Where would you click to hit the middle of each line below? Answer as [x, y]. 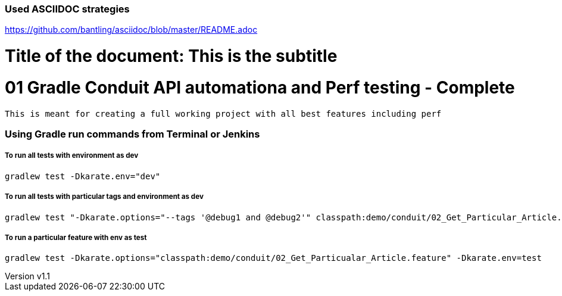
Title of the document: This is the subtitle [171, 56]
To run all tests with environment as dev [72, 156]
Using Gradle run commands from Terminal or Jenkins [132, 134]
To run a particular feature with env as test [76, 237]
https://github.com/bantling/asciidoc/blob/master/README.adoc [131, 30]
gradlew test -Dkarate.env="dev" [83, 176]
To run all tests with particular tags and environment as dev [104, 197]
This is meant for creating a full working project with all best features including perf [223, 113]
